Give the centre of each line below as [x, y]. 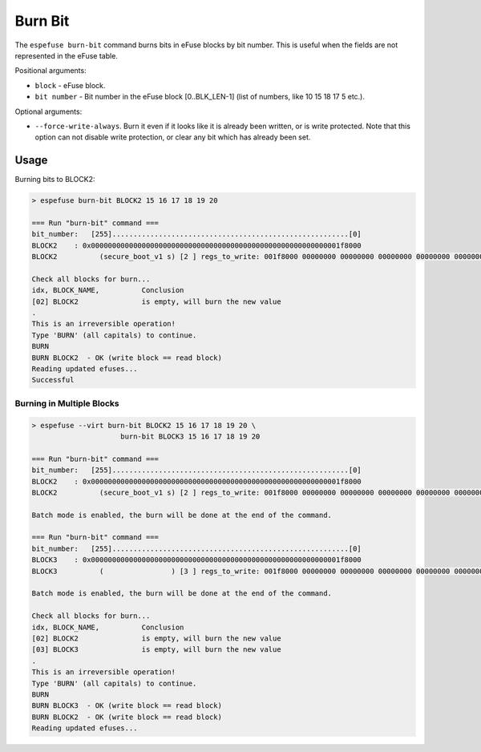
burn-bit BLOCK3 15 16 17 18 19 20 [190, 436]
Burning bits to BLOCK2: [55, 180]
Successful [53, 380]
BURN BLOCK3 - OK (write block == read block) [127, 706]
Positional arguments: [51, 71]
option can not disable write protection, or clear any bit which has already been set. [173, 137]
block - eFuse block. [70, 85]
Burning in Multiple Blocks [67, 403]
